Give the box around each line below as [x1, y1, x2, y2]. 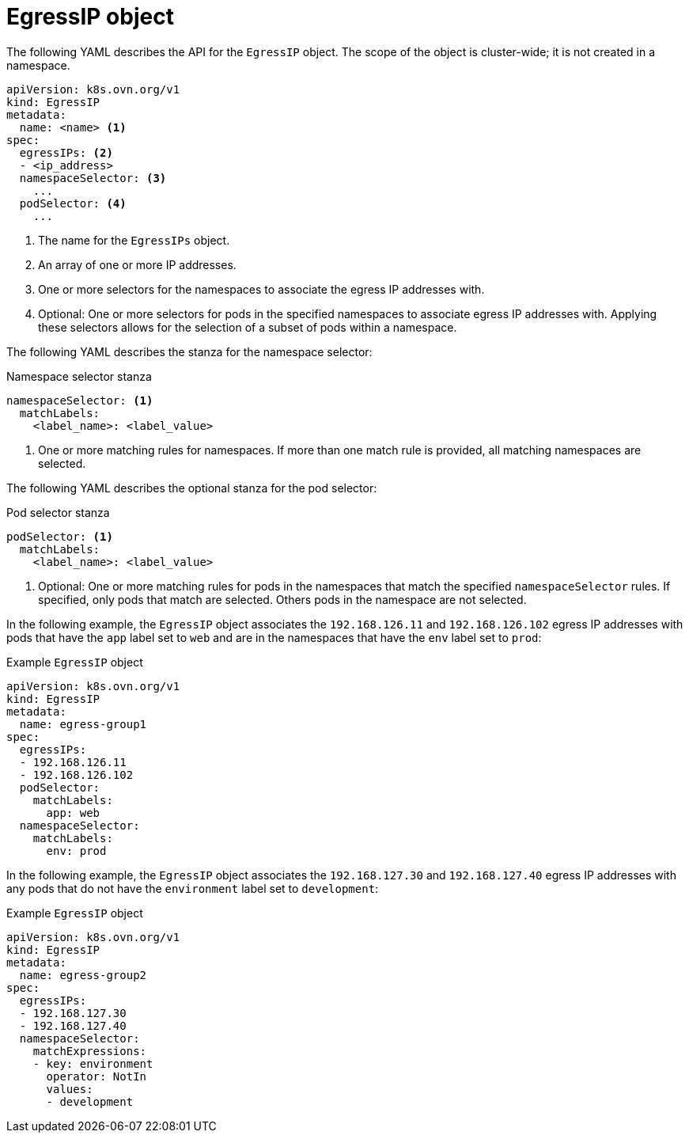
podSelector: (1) [6, 530, 113, 543]
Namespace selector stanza [6, 369, 152, 383]
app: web [46, 806, 100, 819]
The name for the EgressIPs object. [38, 233, 230, 247]
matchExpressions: [32, 1044, 147, 1057]
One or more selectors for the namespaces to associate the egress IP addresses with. [38, 282, 485, 296]
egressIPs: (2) [19, 146, 113, 159]
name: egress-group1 [19, 717, 147, 731]
